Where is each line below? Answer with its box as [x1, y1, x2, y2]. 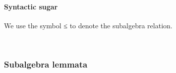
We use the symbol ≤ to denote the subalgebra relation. [4, 20, 173, 30]
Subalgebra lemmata [4, 58, 88, 70]
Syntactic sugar [4, 1, 58, 11]
